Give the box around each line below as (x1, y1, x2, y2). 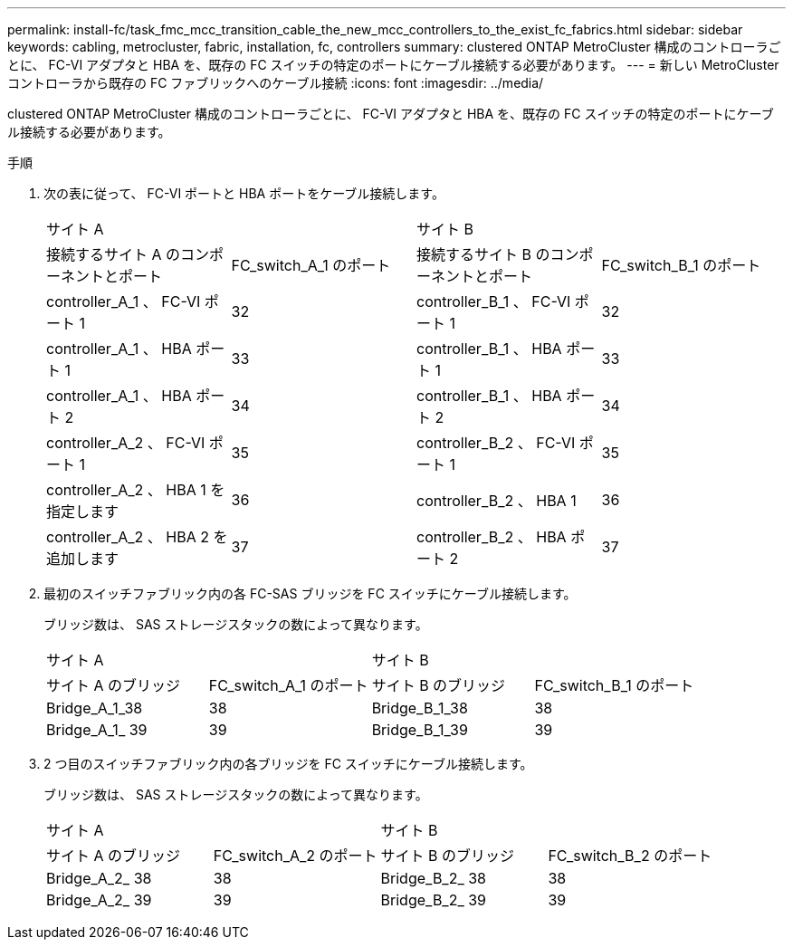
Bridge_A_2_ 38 (46, 869, 152, 887)
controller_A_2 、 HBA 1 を (46, 481, 225, 499)
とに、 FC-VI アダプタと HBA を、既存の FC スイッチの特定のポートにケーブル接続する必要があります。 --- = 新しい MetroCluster (7, 57, 779, 72)
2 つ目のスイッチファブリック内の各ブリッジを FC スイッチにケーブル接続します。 (43, 756, 533, 771)
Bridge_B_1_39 (371, 721, 468, 739)
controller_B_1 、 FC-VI (416, 292, 571, 311)
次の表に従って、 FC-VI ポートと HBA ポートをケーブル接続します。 (43, 186, 444, 201)
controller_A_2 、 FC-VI (46, 434, 205, 452)
